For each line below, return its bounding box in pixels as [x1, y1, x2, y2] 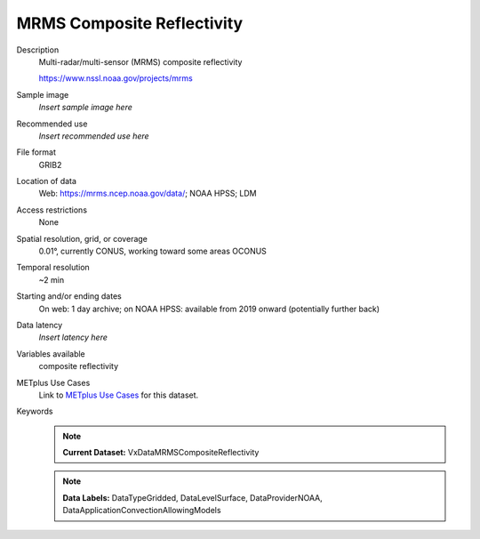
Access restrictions [16, 205, 88, 215]
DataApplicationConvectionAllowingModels [62, 505, 221, 516]
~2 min [38, 274, 65, 285]
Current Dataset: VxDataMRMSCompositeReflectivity [62, 447, 260, 458]
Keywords [16, 406, 53, 417]
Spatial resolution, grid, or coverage [16, 233, 148, 244]
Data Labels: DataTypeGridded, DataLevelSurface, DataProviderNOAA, [62, 492, 324, 503]
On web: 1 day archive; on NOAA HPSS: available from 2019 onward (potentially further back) [38, 303, 380, 314]
